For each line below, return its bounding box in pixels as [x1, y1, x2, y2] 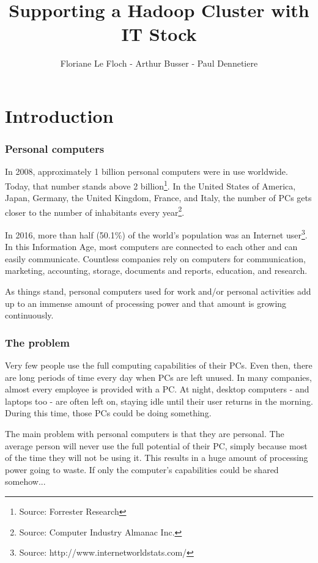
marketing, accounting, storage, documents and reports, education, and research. [5, 264, 308, 277]
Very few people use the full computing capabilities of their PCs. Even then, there [5, 359, 312, 372]
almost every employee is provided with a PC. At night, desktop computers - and [5, 383, 309, 396]
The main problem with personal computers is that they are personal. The [5, 427, 284, 440]
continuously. [5, 309, 54, 322]
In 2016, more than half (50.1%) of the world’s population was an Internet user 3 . [5, 227, 308, 241]
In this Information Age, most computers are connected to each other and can [5, 240, 298, 253]
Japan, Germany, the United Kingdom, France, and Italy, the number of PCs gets [5, 191, 312, 204]
